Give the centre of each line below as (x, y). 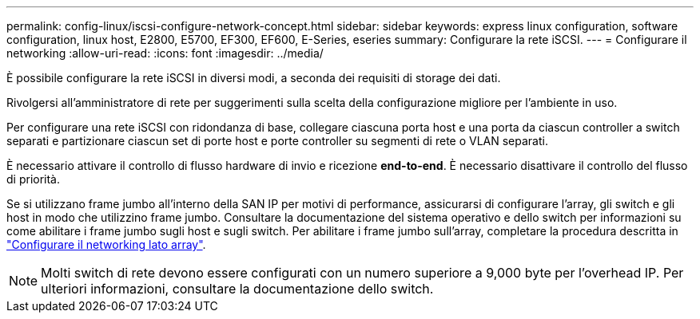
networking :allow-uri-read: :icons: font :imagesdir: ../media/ (165, 53)
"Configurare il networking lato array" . (106, 244)
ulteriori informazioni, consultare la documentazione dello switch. (237, 289)
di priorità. (34, 179)
